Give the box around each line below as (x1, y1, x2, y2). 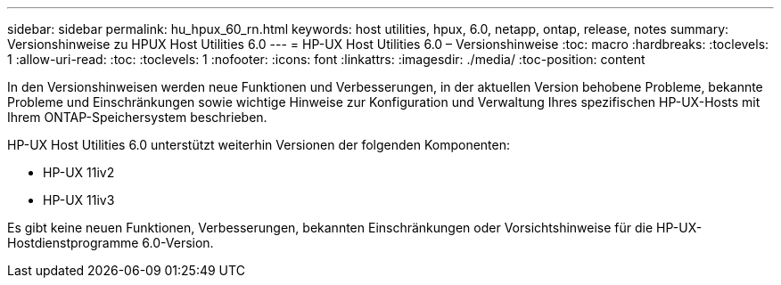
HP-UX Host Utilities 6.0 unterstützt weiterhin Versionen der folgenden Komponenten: (7, 137, 511, 152)
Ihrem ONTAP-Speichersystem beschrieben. (7, 110, 267, 125)
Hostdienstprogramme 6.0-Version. (7, 235, 214, 250)
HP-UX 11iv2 (43, 165, 115, 180)
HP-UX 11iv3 (43, 192, 115, 208)
